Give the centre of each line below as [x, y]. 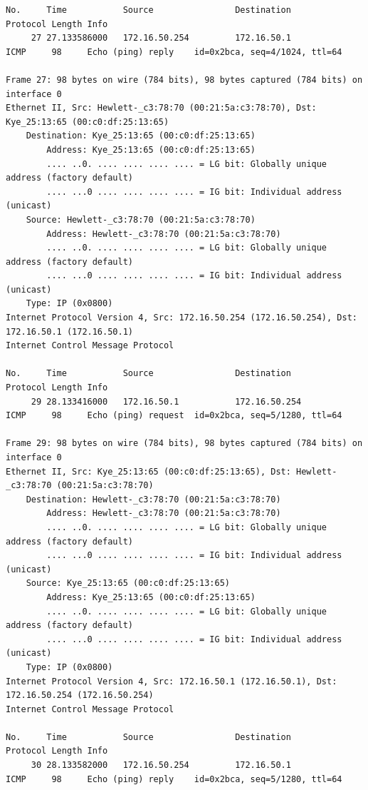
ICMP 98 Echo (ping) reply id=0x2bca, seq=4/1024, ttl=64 [174, 52]
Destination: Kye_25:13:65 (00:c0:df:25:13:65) [141, 136]
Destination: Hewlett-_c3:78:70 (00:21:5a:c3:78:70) [153, 499]
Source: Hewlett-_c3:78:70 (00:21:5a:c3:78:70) [141, 219]
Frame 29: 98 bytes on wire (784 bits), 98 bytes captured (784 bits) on [184, 444]
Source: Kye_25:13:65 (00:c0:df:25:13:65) [128, 583]
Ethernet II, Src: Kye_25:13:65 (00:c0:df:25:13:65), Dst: [148, 471]
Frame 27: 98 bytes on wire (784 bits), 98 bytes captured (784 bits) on [184, 80]
